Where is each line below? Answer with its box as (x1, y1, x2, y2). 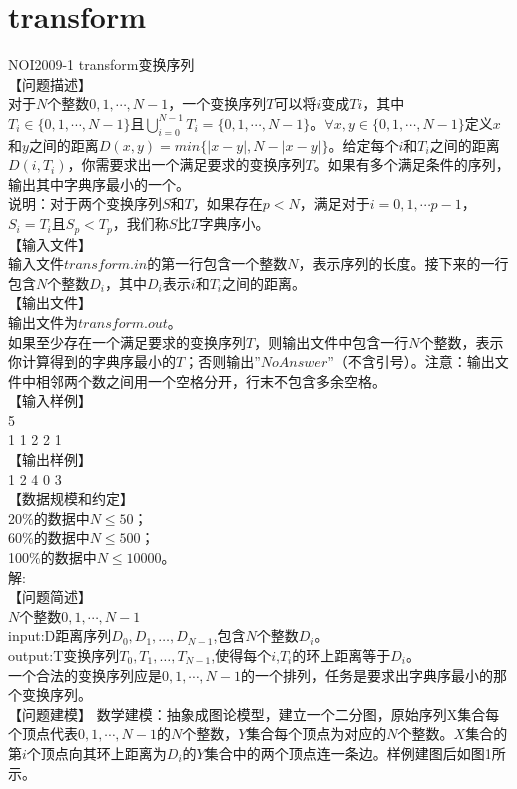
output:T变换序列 (8, 645, 120, 665)
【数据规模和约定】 (8, 488, 134, 509)
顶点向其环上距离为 (40, 742, 167, 763)
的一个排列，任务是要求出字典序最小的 (240, 664, 493, 685)
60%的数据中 (8, 527, 90, 548)
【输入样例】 (8, 390, 92, 411)
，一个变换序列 (168, 93, 267, 114)
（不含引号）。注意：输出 (333, 351, 495, 372)
